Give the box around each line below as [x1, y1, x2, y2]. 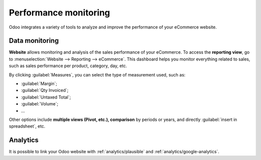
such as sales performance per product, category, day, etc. [9, 63, 128, 69]
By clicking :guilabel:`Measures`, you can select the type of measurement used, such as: [9, 72, 186, 77]
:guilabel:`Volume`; [21, 101, 58, 107]
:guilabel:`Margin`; [21, 81, 58, 87]
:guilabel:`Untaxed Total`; [21, 94, 71, 100]
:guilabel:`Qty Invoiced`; [21, 87, 69, 93]
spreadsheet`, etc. [9, 123, 45, 129]
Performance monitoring [9, 7, 111, 18]
